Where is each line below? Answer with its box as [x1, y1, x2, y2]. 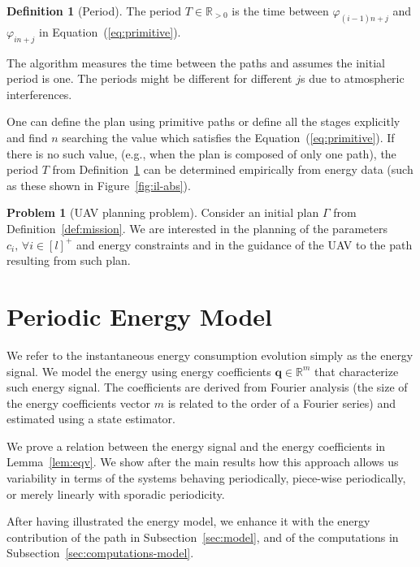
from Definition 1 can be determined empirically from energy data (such [52, 161, 414, 178]
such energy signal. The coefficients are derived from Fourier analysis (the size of [6, 379, 408, 396]
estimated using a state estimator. [6, 410, 175, 427]
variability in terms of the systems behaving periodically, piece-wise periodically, [6, 470, 406, 487]
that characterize [314, 362, 399, 379]
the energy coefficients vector [6, 394, 151, 411]
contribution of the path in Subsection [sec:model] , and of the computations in [6, 528, 399, 545]
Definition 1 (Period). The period [6, 2, 181, 19]
